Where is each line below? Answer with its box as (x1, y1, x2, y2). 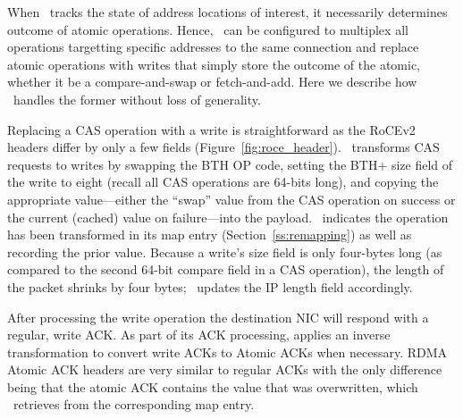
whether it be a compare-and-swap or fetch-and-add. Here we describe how (7, 72, 417, 91)
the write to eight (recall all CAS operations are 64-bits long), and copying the (7, 172, 439, 191)
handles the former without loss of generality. (13, 89, 261, 108)
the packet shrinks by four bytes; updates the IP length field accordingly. (7, 277, 413, 296)
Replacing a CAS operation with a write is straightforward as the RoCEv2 (7, 120, 416, 138)
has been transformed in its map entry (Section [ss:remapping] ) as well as (7, 225, 412, 244)
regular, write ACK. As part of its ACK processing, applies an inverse (7, 325, 391, 344)
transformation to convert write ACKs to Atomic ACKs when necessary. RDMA (7, 342, 448, 361)
